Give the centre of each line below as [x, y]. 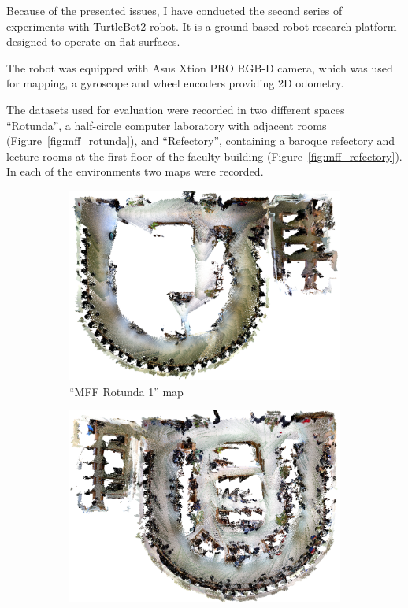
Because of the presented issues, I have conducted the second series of [174, 10]
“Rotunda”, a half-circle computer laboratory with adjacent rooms [167, 125]
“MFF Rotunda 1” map [126, 391]
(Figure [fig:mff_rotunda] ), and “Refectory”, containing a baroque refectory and [201, 141]
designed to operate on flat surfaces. [93, 41]
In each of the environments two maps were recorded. [135, 171]
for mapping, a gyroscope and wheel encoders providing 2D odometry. [175, 83]
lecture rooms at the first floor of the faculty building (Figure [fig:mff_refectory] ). [204, 156]
